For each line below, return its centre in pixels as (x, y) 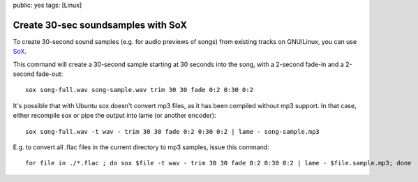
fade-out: (50, 74)
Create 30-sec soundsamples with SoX (100, 25)
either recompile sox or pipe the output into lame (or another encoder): (114, 116)
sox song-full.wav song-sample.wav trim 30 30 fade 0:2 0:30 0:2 (140, 90)
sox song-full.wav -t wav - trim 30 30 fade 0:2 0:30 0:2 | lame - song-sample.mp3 (173, 131)
